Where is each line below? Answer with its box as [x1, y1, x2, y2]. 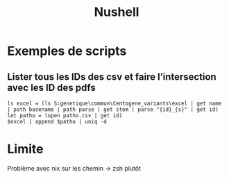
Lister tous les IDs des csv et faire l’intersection [7, 71, 217, 83]
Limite [7, 142, 44, 157]
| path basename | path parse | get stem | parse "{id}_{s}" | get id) [7, 106, 219, 113]
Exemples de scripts [7, 43, 127, 59]
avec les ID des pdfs [7, 81, 96, 94]
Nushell [94, 4, 139, 20]
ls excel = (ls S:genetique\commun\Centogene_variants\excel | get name [7, 100, 222, 107]
